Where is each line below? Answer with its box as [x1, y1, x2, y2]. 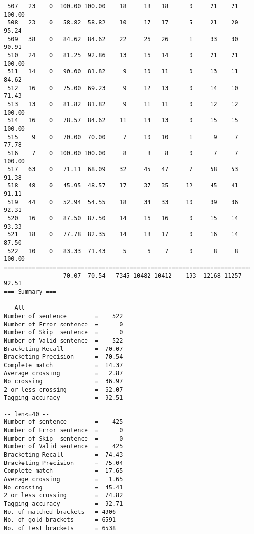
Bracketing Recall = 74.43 [4, 451, 123, 459]
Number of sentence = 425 [4, 418, 123, 426]
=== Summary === [4, 288, 57, 295]
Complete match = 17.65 [4, 467, 123, 475]
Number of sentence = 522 [4, 312, 123, 320]
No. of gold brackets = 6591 [4, 516, 116, 524]
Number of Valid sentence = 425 [4, 443, 123, 450]
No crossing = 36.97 [4, 378, 123, 385]
